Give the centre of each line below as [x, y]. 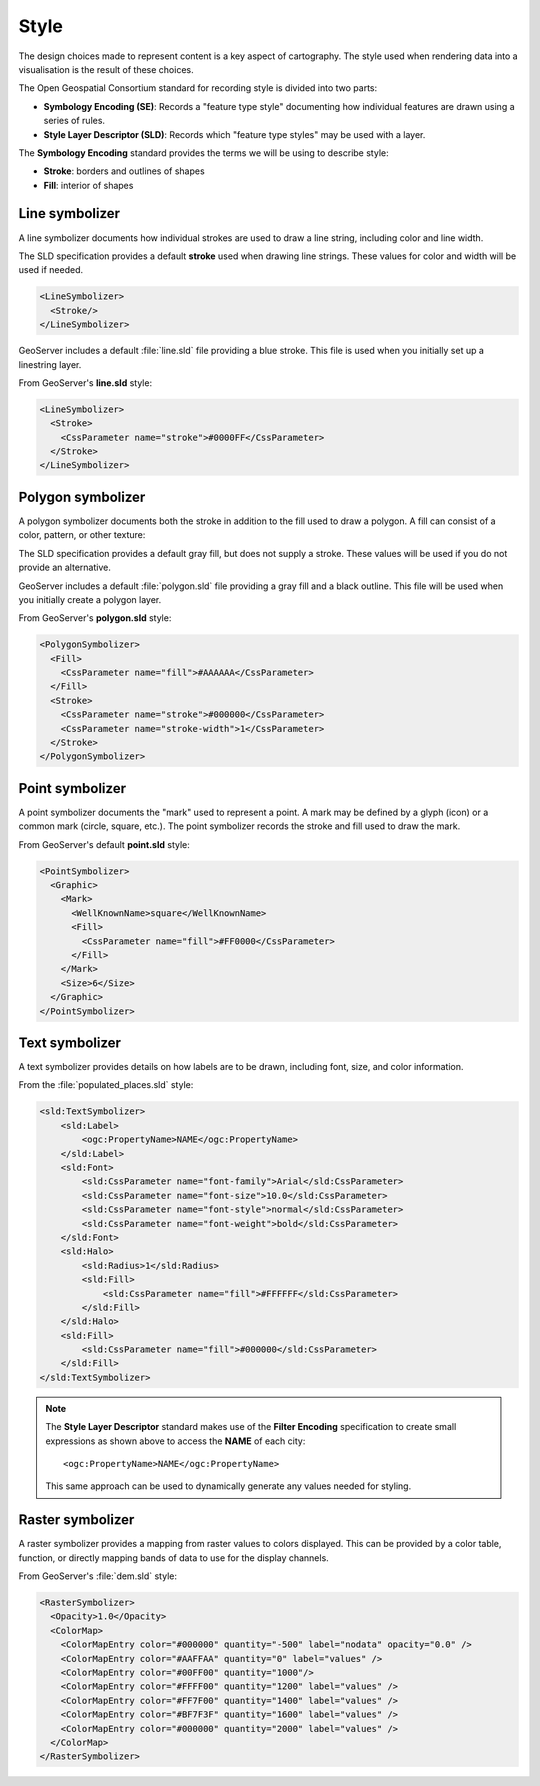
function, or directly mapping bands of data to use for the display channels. [173, 1557]
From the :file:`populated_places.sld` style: [106, 1085]
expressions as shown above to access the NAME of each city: [175, 1441]
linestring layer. [50, 364]
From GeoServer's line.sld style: [85, 382]
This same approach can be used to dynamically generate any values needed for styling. [228, 1486]
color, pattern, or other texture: [82, 535]
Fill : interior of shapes [88, 185]
